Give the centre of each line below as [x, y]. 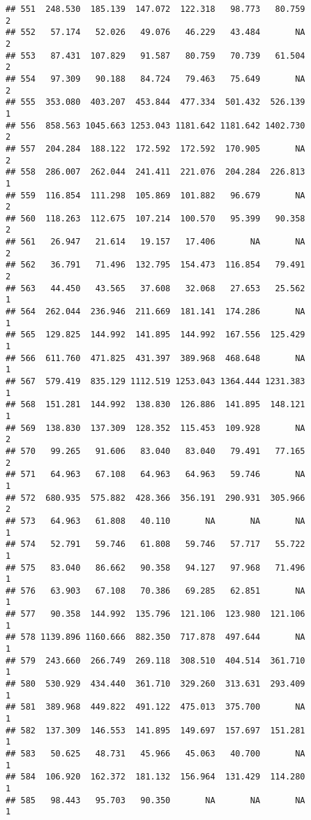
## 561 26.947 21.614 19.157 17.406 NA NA [155, 242]
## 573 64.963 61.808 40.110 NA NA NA [155, 521]
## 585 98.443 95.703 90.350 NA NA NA [155, 800]
